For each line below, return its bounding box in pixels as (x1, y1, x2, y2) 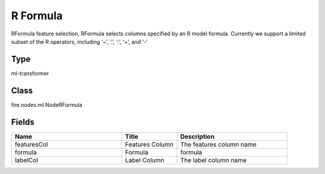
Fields (11, 117, 35, 127)
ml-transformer (11, 70, 49, 77)
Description (180, 132, 215, 140)
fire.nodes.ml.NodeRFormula (11, 101, 82, 108)
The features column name (180, 140, 257, 148)
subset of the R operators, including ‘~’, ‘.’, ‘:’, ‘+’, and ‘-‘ (11, 38, 147, 45)
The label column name (180, 156, 247, 164)
